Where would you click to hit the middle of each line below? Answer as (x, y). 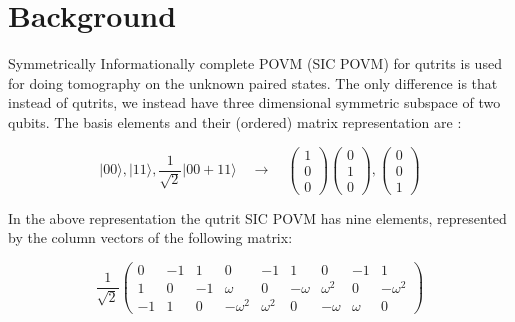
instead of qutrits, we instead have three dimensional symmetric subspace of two (254, 102)
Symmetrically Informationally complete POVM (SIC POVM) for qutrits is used (255, 63)
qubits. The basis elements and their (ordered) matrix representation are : (235, 121)
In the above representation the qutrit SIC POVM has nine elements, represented (257, 217)
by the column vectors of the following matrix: (150, 237)
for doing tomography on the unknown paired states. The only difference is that (253, 82)
